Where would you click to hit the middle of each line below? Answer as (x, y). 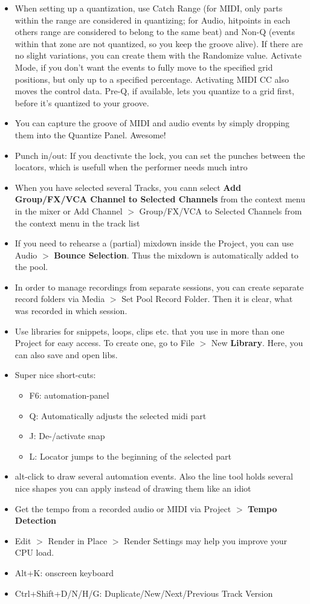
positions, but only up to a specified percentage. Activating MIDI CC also (152, 79)
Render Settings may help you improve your (205, 540)
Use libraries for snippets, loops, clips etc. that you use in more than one (150, 331)
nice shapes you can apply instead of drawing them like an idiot (133, 488)
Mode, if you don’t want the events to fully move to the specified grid (144, 67)
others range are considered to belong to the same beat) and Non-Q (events (155, 32)
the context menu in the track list (77, 223)
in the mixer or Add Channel (69, 210)
